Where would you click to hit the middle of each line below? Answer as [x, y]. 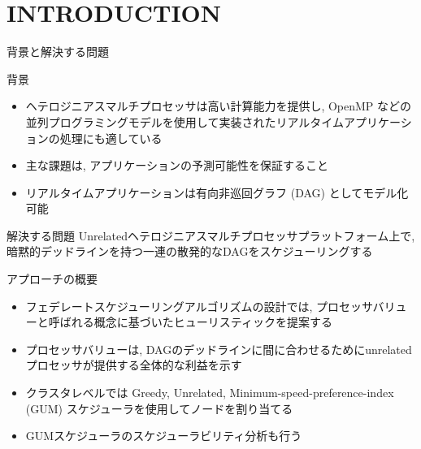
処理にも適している [111, 138]
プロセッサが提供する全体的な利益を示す [134, 365]
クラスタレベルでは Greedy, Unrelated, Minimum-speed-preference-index [210, 393]
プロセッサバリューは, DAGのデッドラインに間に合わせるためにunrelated [219, 349]
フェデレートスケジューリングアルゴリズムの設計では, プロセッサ [199, 306]
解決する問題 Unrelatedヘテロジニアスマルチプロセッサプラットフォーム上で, [211, 235]
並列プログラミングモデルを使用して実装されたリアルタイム [184, 121]
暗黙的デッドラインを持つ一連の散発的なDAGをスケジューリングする [190, 251]
